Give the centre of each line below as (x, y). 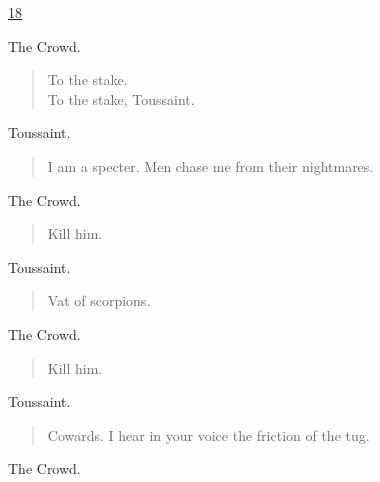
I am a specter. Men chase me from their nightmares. (210, 165)
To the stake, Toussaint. (121, 98)
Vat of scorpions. (99, 300)
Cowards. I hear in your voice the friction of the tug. (208, 434)
